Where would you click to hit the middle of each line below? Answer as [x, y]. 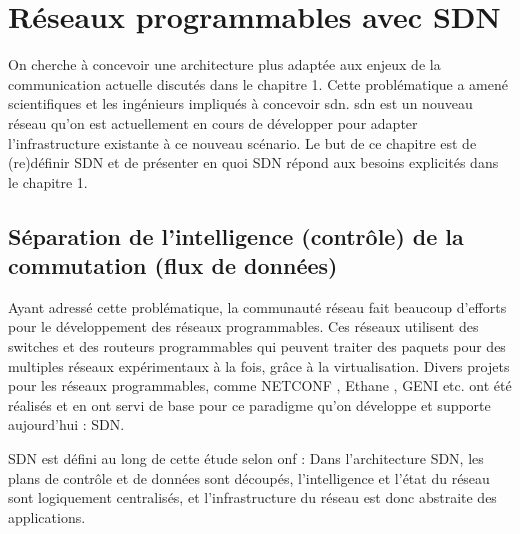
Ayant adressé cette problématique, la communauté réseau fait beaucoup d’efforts [257, 306]
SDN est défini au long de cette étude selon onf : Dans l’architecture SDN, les [246, 458]
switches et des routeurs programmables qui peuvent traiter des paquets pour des [257, 346]
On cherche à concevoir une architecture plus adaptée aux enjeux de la [224, 64]
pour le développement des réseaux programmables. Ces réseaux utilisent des [243, 326]
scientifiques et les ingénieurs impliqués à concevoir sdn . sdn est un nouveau [240, 103]
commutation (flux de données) [173, 265]
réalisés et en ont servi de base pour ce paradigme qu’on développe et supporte [249, 404]
